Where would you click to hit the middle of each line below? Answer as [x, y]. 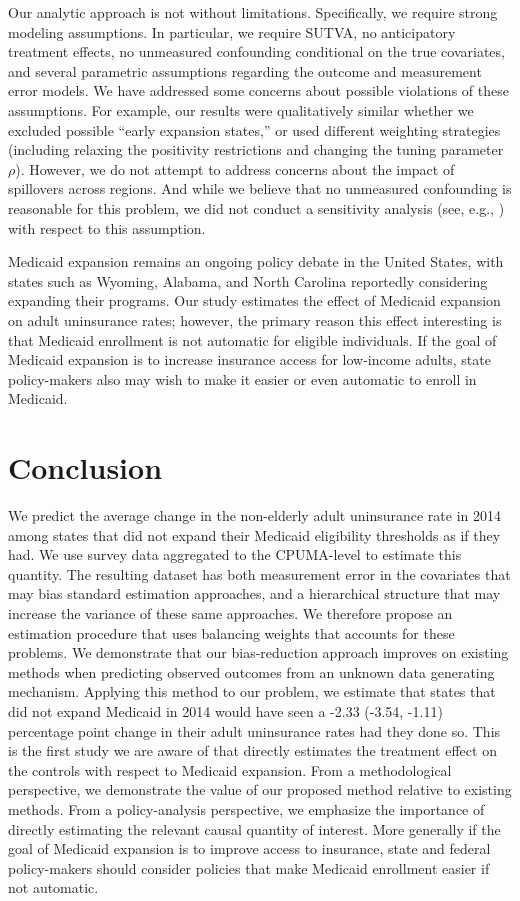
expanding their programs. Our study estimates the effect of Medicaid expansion [254, 300]
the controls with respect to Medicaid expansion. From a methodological [230, 769]
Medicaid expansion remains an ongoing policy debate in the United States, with [256, 261]
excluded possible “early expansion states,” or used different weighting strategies [254, 129]
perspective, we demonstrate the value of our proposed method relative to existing [260, 789]
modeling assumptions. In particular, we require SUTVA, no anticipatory [232, 31]
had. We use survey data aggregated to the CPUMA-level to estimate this [235, 554]
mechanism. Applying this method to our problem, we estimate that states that [252, 691]
